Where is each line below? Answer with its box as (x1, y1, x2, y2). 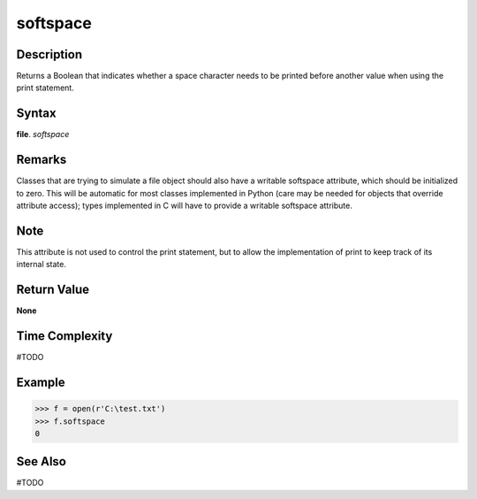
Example (16, 374, 65, 389)
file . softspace (16, 129, 70, 140)
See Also (16, 454, 66, 469)
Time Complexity (16, 328, 113, 344)
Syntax (16, 106, 57, 121)
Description (16, 47, 83, 62)
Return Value (16, 282, 90, 297)
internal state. (16, 259, 66, 270)
